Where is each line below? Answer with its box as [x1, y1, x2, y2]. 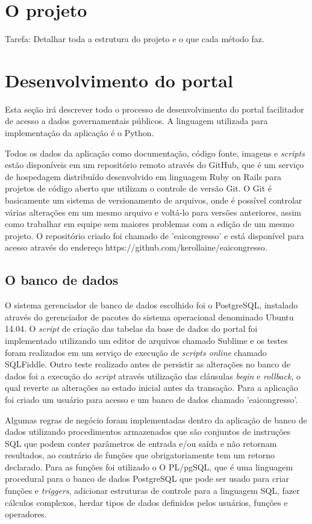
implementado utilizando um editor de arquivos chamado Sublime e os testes [5, 334, 288, 346]
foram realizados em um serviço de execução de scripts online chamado [5, 346, 267, 358]
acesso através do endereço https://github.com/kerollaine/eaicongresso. [5, 241, 267, 254]
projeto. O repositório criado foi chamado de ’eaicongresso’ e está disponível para [5, 229, 304, 242]
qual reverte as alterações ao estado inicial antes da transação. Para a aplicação [5, 381, 298, 394]
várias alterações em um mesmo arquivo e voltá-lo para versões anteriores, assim [5, 205, 301, 218]
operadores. [5, 508, 47, 520]
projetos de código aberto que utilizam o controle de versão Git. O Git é [5, 182, 272, 195]
